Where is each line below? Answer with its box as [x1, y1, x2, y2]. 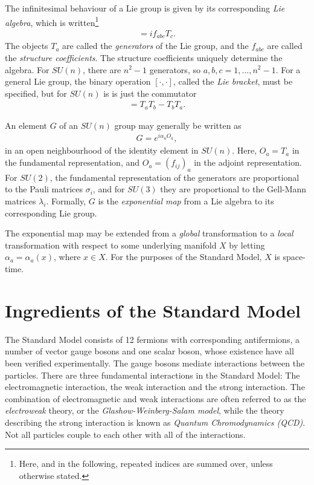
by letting [229, 238, 265, 251]
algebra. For [5, 63, 50, 76]
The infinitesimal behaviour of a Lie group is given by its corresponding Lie [5, 2, 285, 14]
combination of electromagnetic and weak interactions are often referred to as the [5, 392, 306, 405]
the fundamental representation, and [5, 156, 140, 169]
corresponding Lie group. [5, 206, 97, 219]
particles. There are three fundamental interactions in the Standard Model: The [5, 368, 300, 381]
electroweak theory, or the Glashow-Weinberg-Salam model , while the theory [5, 404, 284, 417]
